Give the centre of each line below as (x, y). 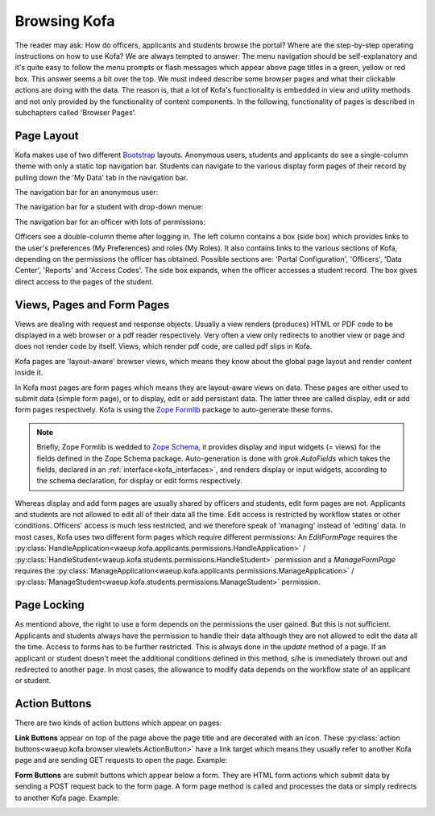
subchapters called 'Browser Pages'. (76, 112)
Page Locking (50, 605)
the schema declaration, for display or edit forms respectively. (140, 481)
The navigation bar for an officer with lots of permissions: (110, 222)
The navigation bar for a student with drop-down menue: (109, 207)
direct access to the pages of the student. (85, 281)
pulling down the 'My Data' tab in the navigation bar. (101, 177)
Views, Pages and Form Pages (92, 305)
